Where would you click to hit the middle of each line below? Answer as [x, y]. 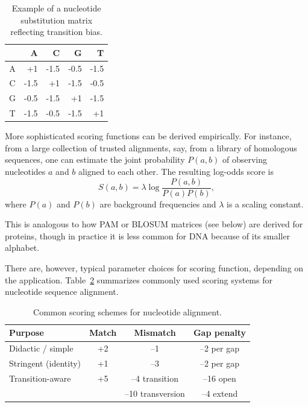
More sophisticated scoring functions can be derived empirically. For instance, [148, 136]
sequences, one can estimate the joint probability [95, 159]
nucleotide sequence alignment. [62, 292]
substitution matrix [57, 20]
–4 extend [220, 393]
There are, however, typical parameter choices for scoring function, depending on [154, 268]
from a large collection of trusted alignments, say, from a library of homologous [151, 147]
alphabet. [22, 248]
